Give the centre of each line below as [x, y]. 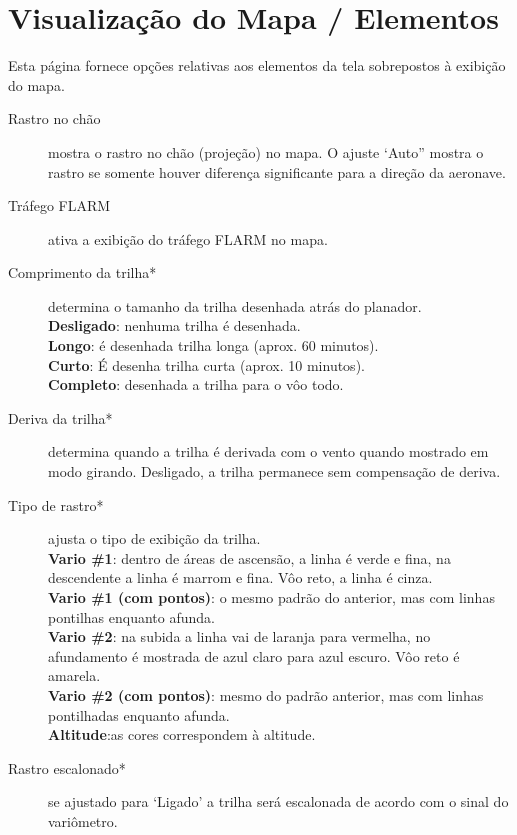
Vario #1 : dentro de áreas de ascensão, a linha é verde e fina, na [249, 557]
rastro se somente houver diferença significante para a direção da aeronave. [277, 171]
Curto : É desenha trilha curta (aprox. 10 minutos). [206, 364]
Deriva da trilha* [60, 417]
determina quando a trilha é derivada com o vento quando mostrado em [268, 451]
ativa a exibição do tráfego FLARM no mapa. [188, 238]
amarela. [74, 675]
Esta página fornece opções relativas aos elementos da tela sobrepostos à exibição [257, 65]
